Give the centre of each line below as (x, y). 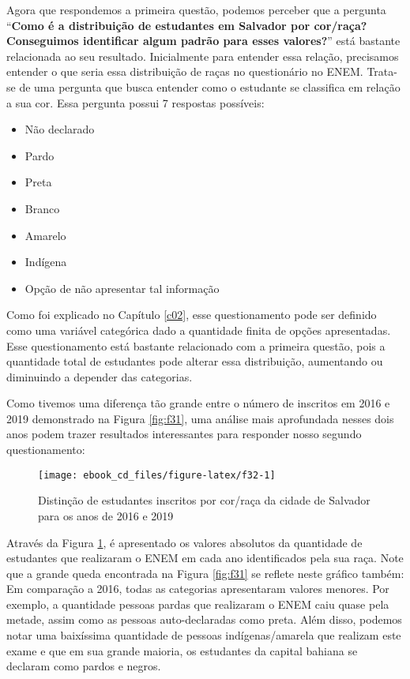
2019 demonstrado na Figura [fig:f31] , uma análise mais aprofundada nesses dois (200, 418)
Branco (42, 208)
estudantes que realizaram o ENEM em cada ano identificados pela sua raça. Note (205, 558)
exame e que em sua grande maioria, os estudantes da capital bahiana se (182, 650)
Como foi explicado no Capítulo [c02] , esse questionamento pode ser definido (192, 315)
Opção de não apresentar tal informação (122, 288)
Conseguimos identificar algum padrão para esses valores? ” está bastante (203, 41)
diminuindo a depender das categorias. (100, 376)
